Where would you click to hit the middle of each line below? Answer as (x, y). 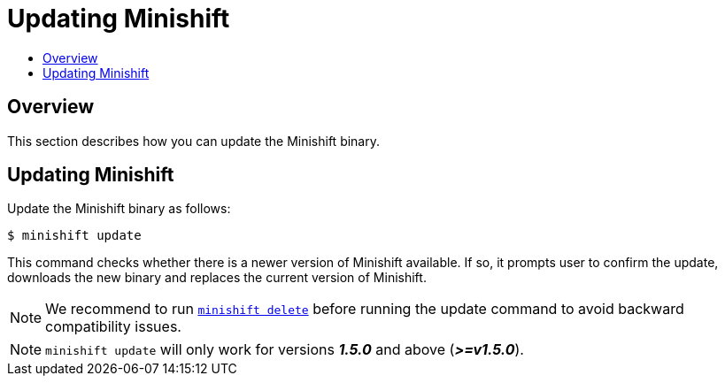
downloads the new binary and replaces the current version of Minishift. (217, 278)
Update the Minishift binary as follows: (119, 209)
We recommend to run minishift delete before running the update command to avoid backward (365, 309)
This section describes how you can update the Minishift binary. (193, 141)
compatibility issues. (113, 327)
